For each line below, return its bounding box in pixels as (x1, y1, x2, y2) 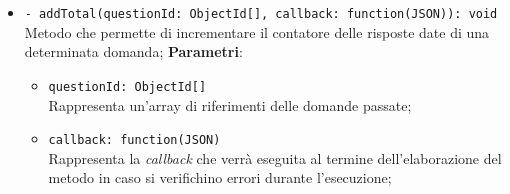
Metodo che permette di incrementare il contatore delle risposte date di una (24, 21, 490, 42)
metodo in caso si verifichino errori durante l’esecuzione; (48, 167, 392, 188)
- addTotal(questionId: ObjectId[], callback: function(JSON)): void (24, 7, 498, 21)
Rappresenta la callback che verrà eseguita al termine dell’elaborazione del (48, 147, 502, 168)
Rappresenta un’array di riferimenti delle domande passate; (48, 94, 412, 115)
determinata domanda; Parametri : (24, 41, 243, 62)
